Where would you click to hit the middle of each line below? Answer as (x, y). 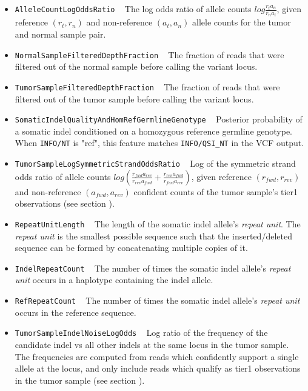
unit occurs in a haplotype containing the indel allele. (114, 280)
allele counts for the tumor (242, 22)
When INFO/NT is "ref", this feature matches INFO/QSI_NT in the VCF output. (159, 143)
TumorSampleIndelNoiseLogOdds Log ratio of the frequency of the (141, 333)
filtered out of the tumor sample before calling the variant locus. (134, 99)
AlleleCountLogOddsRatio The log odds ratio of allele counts (133, 8)
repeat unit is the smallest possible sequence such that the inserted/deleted (153, 236)
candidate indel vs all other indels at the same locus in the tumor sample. (152, 344)
